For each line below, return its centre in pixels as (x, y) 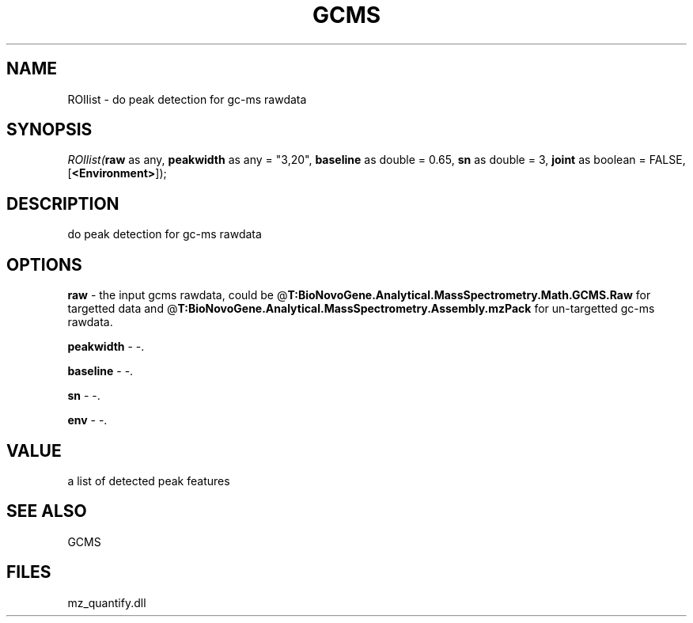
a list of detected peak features (149, 481)
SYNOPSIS (49, 130)
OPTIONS (44, 264)
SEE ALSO (47, 511)
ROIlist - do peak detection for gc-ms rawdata (187, 99)
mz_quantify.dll (107, 602)
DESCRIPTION (63, 203)
